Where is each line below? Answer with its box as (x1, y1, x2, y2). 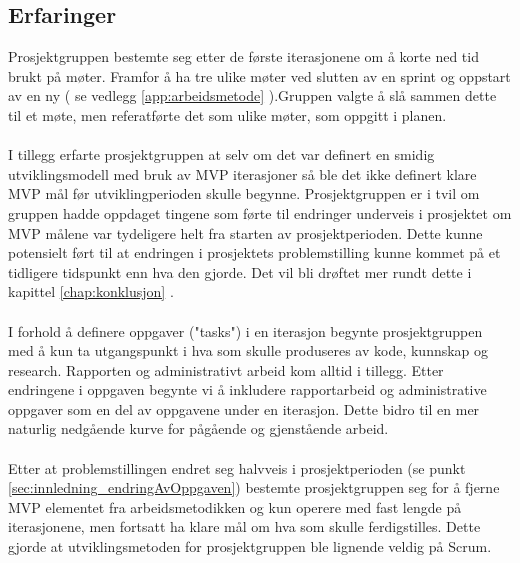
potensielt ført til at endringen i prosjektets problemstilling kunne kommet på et (8, 242, 501, 263)
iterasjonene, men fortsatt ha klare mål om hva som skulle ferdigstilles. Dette (8, 516, 481, 537)
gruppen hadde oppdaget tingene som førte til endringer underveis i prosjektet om (8, 202, 512, 223)
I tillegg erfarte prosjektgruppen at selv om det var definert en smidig (8, 144, 435, 165)
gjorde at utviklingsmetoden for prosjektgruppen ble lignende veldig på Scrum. (8, 536, 492, 557)
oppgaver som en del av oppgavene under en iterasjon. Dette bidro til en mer (8, 398, 480, 419)
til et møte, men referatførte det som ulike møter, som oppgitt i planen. (8, 104, 447, 125)
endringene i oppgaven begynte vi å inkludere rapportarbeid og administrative (8, 379, 487, 400)
